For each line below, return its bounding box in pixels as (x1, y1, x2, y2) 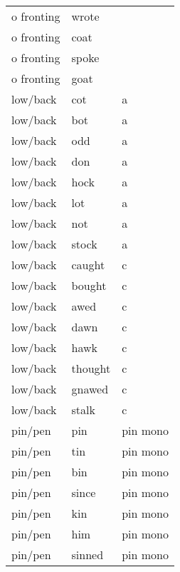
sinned (71, 546, 104, 563)
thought (71, 360, 111, 376)
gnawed (71, 381, 109, 397)
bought (71, 277, 107, 293)
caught (71, 256, 105, 273)
